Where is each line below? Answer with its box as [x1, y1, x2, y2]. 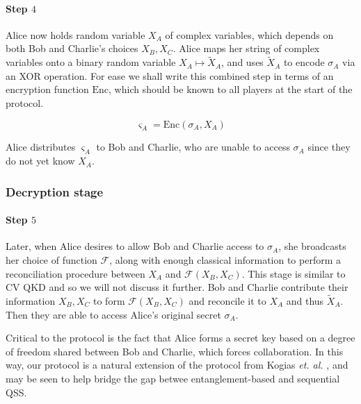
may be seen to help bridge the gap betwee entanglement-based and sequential [6, 371, 340, 385]
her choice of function [6, 253, 97, 267]
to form [93, 294, 125, 308]
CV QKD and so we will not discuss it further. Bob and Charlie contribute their [6, 280, 348, 294]
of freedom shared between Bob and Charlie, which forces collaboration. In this [6, 344, 344, 358]
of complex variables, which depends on [165, 27, 334, 42]
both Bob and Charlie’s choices [6, 41, 138, 56]
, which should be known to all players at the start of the [109, 82, 353, 96]
